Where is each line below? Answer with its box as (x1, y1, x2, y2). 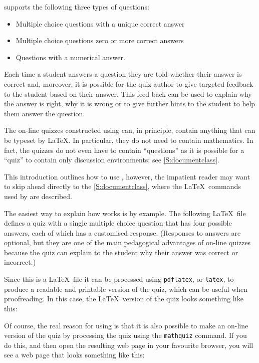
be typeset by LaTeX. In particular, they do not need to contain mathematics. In (4, 134, 253, 145)
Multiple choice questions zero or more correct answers (16, 35, 184, 46)
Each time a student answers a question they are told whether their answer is (4, 69, 242, 79)
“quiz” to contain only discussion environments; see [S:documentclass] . (4, 154, 219, 165)
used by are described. (4, 191, 72, 201)
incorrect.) (4, 257, 36, 267)
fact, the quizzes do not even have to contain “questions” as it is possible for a (4, 144, 244, 155)
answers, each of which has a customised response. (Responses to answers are (4, 227, 241, 238)
